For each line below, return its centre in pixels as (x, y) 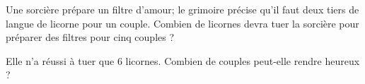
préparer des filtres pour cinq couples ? (90, 37)
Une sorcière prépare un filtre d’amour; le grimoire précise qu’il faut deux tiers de (182, 9)
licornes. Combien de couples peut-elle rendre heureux (243, 60)
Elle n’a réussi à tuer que (60, 60)
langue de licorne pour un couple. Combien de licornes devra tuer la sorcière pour (182, 23)
